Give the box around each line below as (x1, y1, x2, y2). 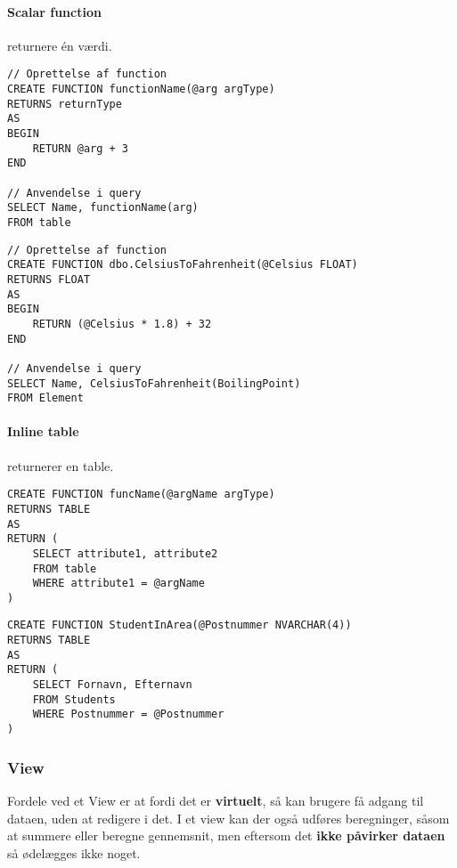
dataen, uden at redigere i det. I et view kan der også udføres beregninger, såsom (7, 808, 450, 827)
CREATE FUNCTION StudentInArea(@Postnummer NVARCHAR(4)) (7, 619, 352, 632)
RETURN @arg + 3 (32, 142, 129, 155)
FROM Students (32, 693, 116, 706)
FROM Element (7, 392, 84, 405)
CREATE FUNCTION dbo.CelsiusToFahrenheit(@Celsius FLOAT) (7, 258, 358, 272)
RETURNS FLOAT (7, 272, 91, 286)
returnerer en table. (7, 456, 114, 475)
